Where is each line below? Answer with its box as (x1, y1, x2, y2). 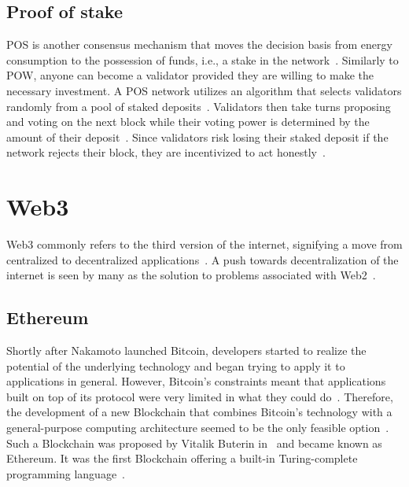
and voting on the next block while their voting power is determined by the (6, 113, 370, 130)
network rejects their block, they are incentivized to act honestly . (6, 144, 326, 160)
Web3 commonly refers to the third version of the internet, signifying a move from (6, 236, 403, 253)
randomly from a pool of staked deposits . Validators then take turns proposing (6, 98, 391, 114)
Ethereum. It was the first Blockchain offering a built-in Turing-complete (6, 450, 358, 467)
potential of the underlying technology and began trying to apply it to (6, 357, 345, 374)
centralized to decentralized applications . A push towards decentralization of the (6, 251, 399, 267)
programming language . (6, 465, 126, 481)
